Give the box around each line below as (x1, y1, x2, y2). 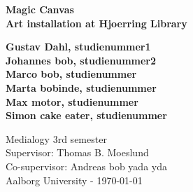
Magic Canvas (6, 2, 74, 16)
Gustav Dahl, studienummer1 (6, 39, 151, 54)
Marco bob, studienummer (6, 67, 137, 81)
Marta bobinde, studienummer (6, 80, 157, 95)
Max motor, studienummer (6, 94, 138, 109)
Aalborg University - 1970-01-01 (6, 172, 143, 187)
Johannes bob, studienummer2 (6, 53, 157, 67)
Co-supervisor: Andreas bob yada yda (6, 158, 167, 173)
